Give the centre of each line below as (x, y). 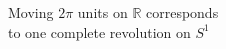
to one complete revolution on (99, 31)
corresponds (182, 12)
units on (102, 12)
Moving (31, 12)
